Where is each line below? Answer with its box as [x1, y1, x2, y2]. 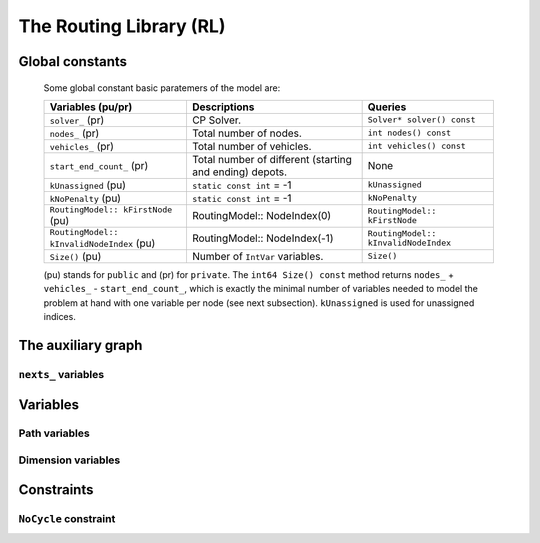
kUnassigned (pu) [49, 178, 127, 192]
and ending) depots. [191, 165, 288, 179]
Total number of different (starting [191, 152, 352, 166]
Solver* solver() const [367, 115, 476, 125]
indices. [43, 311, 77, 323]
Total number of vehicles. [191, 139, 312, 153]
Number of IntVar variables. [191, 249, 324, 263]
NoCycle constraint [18, 511, 116, 525]
